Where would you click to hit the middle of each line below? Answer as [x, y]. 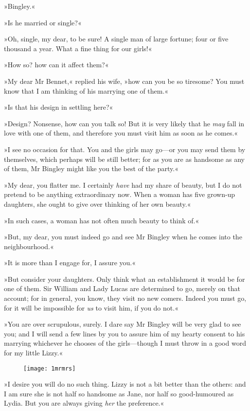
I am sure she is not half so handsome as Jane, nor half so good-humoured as [119, 393]
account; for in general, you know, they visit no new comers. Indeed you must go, [125, 298]
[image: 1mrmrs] [50, 368]
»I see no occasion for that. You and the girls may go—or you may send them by [125, 149]
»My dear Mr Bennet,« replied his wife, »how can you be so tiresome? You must [124, 81]
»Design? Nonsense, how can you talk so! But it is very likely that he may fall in [124, 123]
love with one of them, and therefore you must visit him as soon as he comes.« [121, 133]
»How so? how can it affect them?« [56, 65]
